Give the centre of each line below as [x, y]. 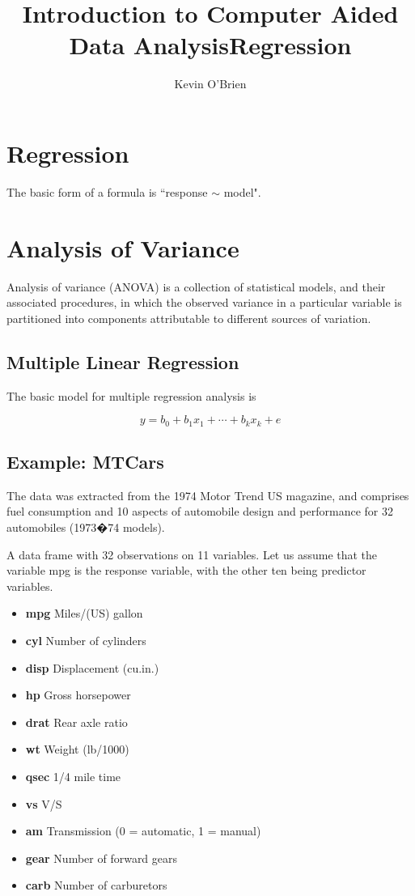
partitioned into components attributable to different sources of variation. [189, 318]
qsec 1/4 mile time [73, 776]
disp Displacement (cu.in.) [92, 667]
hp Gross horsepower [78, 695]
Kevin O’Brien [210, 84]
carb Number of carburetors [96, 885]
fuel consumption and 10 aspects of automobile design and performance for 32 [200, 511]
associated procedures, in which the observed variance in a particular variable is [204, 302]
